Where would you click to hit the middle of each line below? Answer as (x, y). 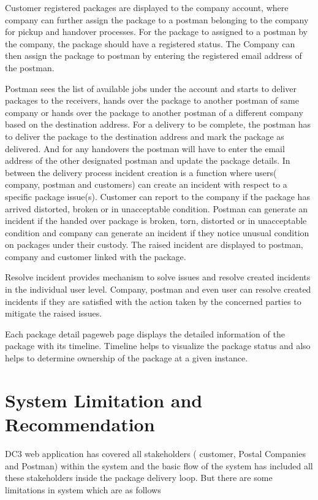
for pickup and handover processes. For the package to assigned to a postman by (156, 32)
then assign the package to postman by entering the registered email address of (153, 56)
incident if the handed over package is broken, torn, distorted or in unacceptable (156, 221)
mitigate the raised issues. (54, 313)
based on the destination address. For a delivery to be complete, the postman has (158, 124)
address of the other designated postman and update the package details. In (148, 160)
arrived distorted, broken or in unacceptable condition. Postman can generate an (157, 208)
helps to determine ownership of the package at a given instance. (127, 358)
